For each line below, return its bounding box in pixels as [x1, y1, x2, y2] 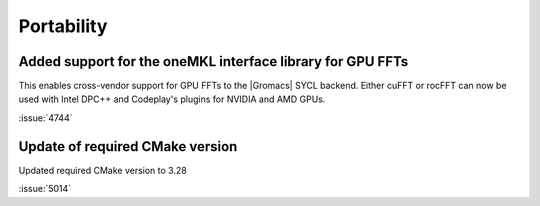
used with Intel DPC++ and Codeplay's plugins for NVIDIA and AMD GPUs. [18, 93, 326, 105]
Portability [18, 15, 108, 37]
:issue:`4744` [18, 111, 73, 124]
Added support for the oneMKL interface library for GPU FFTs [18, 53, 409, 70]
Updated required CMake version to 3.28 [18, 164, 187, 176]
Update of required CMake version [18, 138, 238, 155]
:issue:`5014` [18, 183, 72, 195]
